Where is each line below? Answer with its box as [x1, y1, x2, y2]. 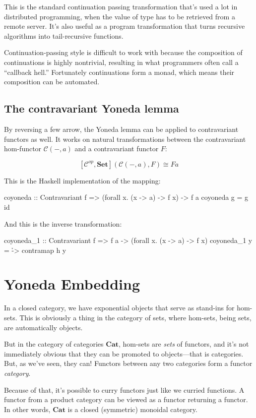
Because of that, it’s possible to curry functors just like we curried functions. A [4, 384, 245, 395]
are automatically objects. [4, 322, 83, 332]
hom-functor [4, 143, 42, 154]
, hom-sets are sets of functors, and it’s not [119, 339, 249, 349]
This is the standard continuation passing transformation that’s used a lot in [4, 1, 238, 11]
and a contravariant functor [74, 143, 159, 154]
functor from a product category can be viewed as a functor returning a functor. [4, 394, 248, 405]
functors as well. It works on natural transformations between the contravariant [4, 133, 246, 144]
